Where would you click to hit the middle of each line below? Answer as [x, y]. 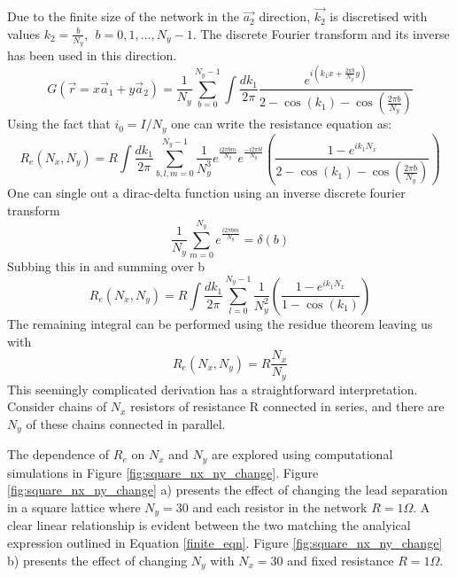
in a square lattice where [74, 507]
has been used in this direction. [92, 55]
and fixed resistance [341, 560]
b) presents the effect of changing [97, 560]
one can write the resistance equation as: [282, 124]
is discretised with [379, 16]
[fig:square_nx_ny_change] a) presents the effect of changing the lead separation [228, 490]
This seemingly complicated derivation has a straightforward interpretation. [213, 389]
